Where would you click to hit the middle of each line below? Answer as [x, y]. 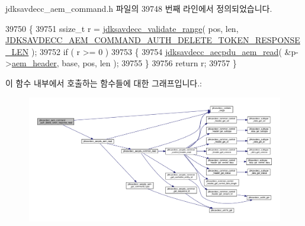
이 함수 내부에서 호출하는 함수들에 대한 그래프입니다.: [104, 83]
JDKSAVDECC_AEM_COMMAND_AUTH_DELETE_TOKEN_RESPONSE [153, 40]
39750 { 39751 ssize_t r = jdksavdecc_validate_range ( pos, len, [122, 28]
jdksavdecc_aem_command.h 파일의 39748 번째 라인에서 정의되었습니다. [139, 8]
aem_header [34, 63]
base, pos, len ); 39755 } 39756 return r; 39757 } [149, 63]
